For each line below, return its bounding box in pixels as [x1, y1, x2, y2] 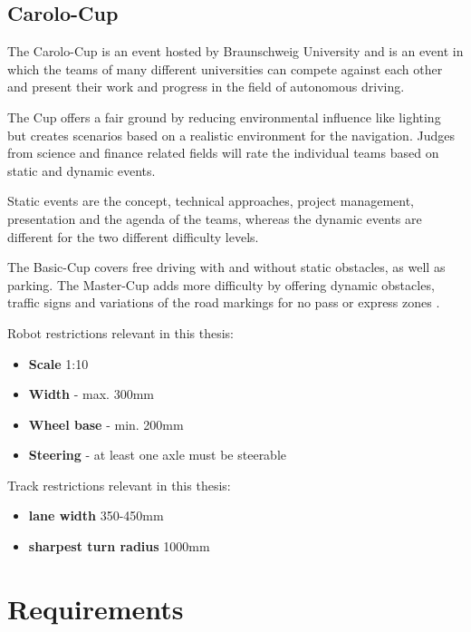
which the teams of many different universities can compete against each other [7, 59, 443, 78]
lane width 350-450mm [28, 506, 164, 525]
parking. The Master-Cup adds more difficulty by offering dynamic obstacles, [7, 275, 435, 294]
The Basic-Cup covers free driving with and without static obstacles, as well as [7, 258, 446, 277]
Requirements [7, 589, 184, 627]
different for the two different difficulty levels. [7, 227, 259, 246]
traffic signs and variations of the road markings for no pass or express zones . [7, 293, 440, 312]
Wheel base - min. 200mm [28, 414, 184, 433]
